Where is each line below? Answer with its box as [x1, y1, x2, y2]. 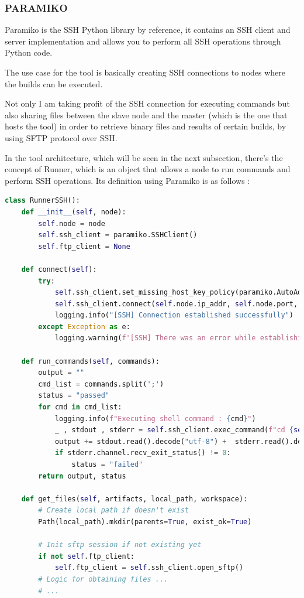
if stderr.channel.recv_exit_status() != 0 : [54, 449, 231, 457]
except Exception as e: [38, 322, 130, 331]
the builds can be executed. [5, 77, 103, 90]
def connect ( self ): [21, 265, 97, 274]
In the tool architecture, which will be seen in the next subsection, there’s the [5, 151, 283, 163]
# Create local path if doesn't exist [38, 506, 189, 515]
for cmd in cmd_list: [38, 403, 122, 412]
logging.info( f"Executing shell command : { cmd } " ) [54, 414, 256, 423]
